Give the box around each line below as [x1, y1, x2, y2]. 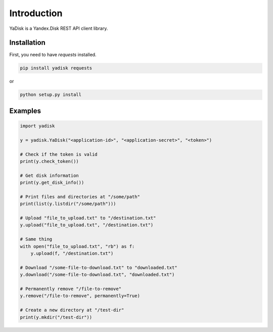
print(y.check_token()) [20, 158, 79, 164]
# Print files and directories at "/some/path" [20, 194, 140, 199]
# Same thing [20, 236, 53, 242]
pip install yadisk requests [20, 65, 93, 71]
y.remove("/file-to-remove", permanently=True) [20, 293, 140, 299]
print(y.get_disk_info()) [20, 180, 84, 186]
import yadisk [20, 123, 55, 129]
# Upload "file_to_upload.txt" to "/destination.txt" [20, 215, 156, 221]
